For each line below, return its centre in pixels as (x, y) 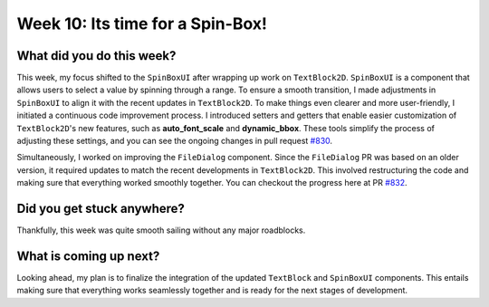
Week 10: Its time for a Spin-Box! (142, 24)
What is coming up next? (88, 256)
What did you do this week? (96, 56)
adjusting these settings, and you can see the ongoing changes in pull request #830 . (175, 141)
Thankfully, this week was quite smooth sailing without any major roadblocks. (161, 230)
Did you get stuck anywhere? (101, 209)
